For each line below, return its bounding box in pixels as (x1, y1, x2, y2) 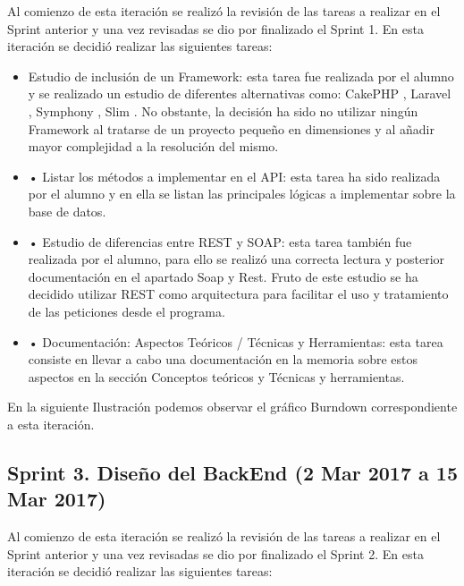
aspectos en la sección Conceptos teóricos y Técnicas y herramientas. (28, 367, 405, 386)
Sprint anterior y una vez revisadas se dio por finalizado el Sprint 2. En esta (7, 544, 424, 563)
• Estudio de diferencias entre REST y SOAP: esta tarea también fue (28, 232, 412, 251)
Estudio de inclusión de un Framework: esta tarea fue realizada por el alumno (28, 66, 454, 85)
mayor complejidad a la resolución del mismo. (28, 137, 279, 156)
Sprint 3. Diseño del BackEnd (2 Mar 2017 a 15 (7, 458, 458, 486)
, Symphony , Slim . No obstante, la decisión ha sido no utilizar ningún (28, 101, 418, 120)
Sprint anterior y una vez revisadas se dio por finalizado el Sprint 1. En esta (7, 19, 424, 38)
